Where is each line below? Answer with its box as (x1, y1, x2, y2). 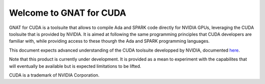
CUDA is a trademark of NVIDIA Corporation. (9, 72, 100, 78)
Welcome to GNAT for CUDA (9, 7, 127, 18)
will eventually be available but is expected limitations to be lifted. (9, 63, 142, 69)
